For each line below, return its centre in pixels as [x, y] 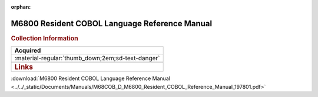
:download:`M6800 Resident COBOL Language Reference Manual [91, 78]
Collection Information [45, 38]
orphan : [21, 7]
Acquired [28, 51]
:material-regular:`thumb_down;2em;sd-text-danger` [87, 58]
